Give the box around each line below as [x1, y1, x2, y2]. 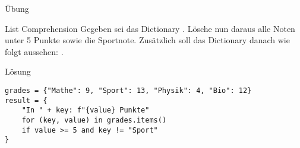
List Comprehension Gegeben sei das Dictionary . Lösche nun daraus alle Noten [5, 22, 295, 34]
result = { [5, 96, 48, 105]
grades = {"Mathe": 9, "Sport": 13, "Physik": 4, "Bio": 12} [5, 86, 252, 95]
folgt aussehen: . [5, 45, 64, 57]
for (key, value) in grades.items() [21, 115, 167, 124]
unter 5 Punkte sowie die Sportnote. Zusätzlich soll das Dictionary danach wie [5, 34, 290, 46]
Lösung [5, 65, 31, 78]
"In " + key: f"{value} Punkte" [21, 106, 150, 115]
